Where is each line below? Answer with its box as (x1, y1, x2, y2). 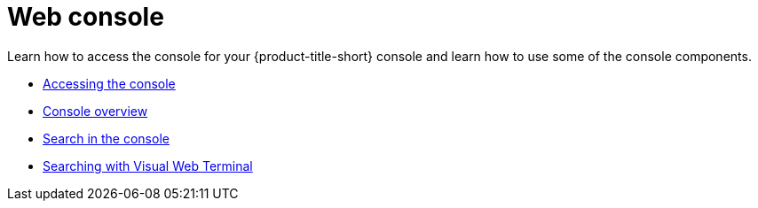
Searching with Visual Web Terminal (43, 158, 253, 173)
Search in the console (43, 130, 170, 146)
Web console (7, 2, 164, 32)
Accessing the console (43, 75, 176, 91)
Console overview (43, 103, 148, 119)
